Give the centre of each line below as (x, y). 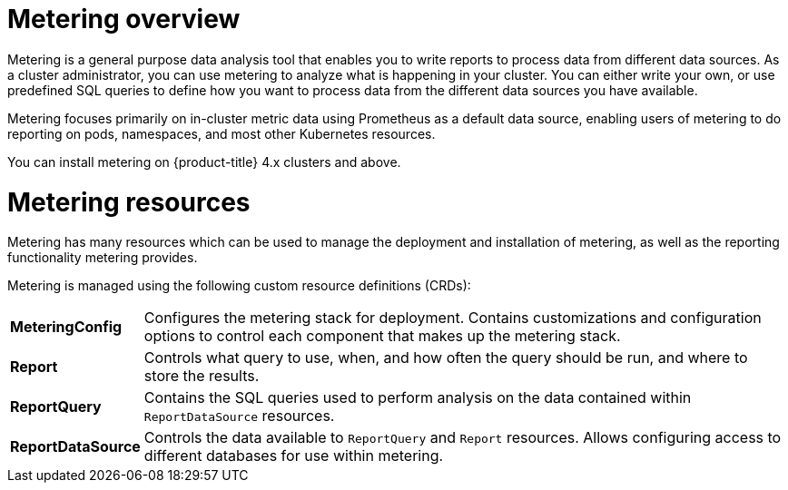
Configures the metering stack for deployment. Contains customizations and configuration (453, 318)
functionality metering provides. (103, 258)
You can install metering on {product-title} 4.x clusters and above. (204, 162)
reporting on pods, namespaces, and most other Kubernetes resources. (222, 133)
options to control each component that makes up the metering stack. (382, 336)
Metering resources (129, 202)
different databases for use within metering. (294, 456)
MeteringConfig (66, 327)
